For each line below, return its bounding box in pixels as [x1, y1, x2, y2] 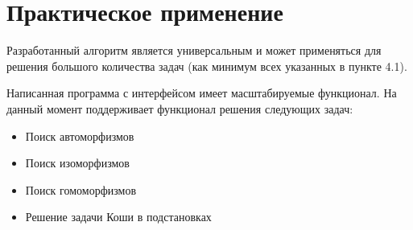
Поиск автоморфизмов [25, 127, 134, 144]
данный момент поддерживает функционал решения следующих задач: [6, 100, 353, 117]
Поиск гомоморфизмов [25, 181, 137, 198]
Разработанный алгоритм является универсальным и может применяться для [6, 42, 382, 59]
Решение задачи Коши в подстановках [25, 208, 212, 225]
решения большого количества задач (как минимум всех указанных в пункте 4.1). [6, 57, 407, 74]
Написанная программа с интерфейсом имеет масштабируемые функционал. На [6, 84, 397, 101]
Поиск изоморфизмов [25, 154, 130, 171]
